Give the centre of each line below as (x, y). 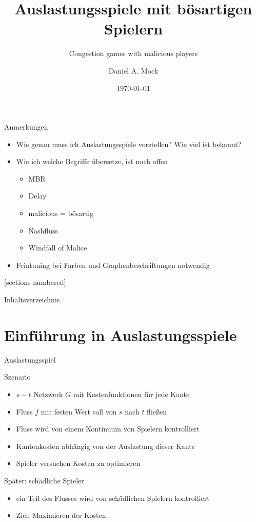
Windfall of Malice (58, 248)
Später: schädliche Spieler (44, 480)
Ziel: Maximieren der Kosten (61, 515)
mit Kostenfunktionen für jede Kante (131, 394)
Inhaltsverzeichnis (32, 300)
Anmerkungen (26, 127)
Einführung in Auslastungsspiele (121, 335)
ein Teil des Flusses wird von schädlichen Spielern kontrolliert (113, 498)
